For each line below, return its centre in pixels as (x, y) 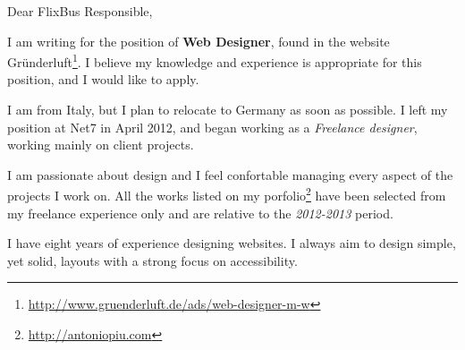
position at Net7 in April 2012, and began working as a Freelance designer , (212, 127)
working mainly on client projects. (101, 145)
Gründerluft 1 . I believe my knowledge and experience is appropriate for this (215, 60)
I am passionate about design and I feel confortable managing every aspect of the (230, 174)
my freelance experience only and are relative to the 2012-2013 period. (200, 213)
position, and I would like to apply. (103, 79)
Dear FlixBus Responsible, (80, 11)
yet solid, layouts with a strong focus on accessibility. (152, 260)
